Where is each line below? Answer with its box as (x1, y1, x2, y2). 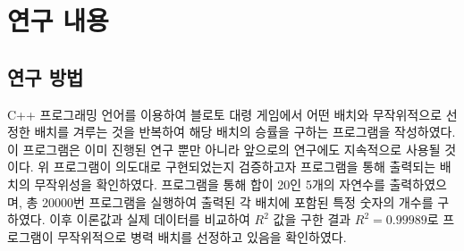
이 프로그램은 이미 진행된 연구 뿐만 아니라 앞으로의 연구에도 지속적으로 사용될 (7, 139, 441, 158)
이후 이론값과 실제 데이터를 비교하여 (49, 210, 250, 229)
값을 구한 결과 (273, 210, 351, 229)
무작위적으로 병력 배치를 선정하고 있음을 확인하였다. (57, 227, 347, 246)
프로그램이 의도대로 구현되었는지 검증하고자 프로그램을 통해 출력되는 (53, 157, 436, 176)
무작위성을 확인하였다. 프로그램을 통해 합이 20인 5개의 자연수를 (34, 174, 385, 193)
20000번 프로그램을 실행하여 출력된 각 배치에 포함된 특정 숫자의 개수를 (41, 192, 434, 211)
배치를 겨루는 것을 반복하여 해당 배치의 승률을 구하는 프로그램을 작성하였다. (34, 122, 456, 141)
